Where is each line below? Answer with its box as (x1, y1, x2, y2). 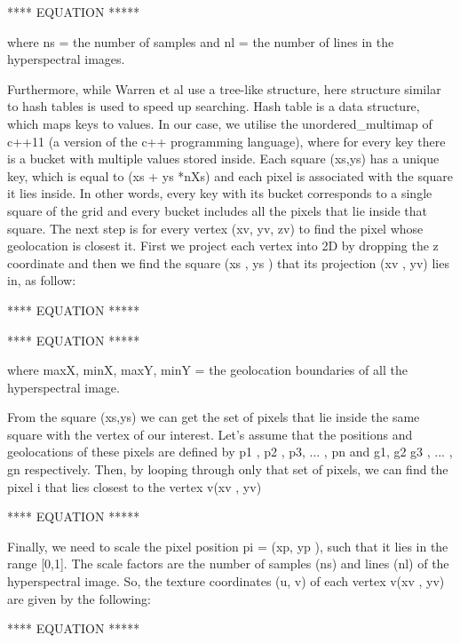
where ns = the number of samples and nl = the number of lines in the (7, 32, 394, 51)
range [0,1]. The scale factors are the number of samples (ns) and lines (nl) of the (7, 554, 449, 573)
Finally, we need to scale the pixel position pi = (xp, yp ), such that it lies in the (7, 536, 448, 555)
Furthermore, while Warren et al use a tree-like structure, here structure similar (7, 79, 441, 98)
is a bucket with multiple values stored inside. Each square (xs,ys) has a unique (7, 149, 440, 168)
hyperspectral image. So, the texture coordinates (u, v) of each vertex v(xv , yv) (7, 572, 445, 591)
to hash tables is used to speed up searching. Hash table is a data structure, (7, 97, 420, 115)
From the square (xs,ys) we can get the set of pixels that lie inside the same (7, 408, 420, 426)
